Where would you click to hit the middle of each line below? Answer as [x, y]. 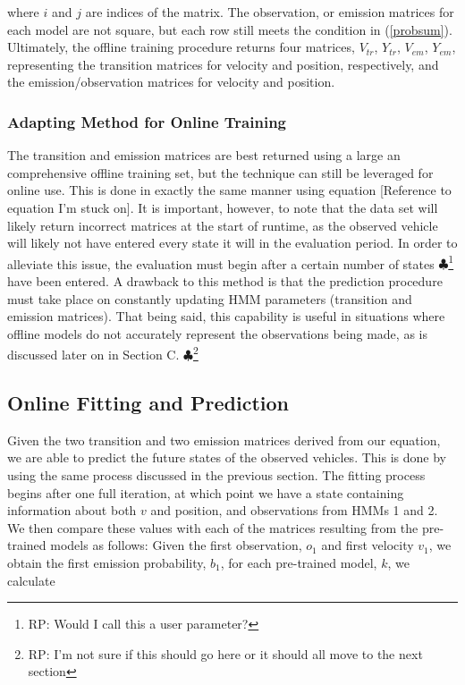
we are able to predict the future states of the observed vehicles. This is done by [227, 457]
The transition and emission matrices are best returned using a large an [204, 155]
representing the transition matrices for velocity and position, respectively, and [223, 64]
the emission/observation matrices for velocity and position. [171, 82]
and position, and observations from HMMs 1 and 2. [294, 510]
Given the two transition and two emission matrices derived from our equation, [224, 440]
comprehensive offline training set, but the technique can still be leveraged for [220, 172]
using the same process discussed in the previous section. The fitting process [216, 475]
